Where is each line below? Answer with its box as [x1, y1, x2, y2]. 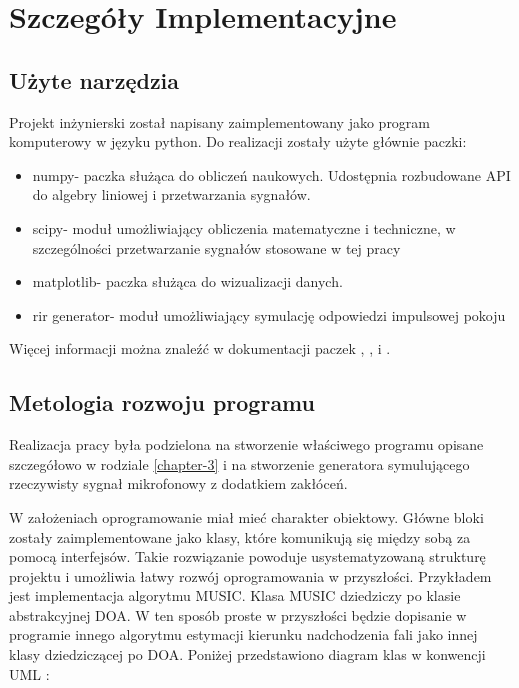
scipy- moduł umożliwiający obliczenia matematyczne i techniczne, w [32, 217, 456, 238]
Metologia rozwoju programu [9, 387, 315, 418]
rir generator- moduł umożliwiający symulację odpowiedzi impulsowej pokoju [32, 304, 506, 325]
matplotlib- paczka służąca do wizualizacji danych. [32, 271, 343, 292]
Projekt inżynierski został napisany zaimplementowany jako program [9, 111, 431, 132]
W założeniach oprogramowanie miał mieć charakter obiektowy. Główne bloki [9, 506, 484, 527]
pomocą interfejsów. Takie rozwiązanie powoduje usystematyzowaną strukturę [9, 546, 486, 567]
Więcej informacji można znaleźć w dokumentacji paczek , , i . [9, 338, 391, 359]
